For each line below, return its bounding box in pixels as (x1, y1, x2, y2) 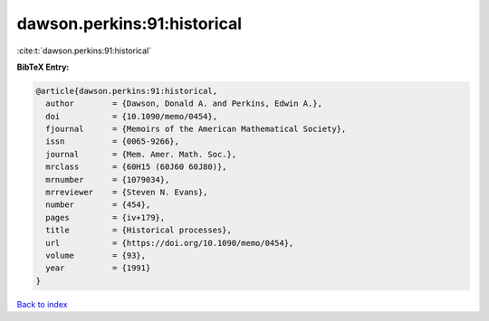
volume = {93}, (45, 250, 147, 260)
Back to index (16, 298, 68, 309)
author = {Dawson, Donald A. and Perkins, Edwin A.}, (45, 99, 323, 109)
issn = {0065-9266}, (45, 137, 180, 146)
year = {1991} (45, 263, 151, 273)
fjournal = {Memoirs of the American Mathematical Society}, (45, 124, 347, 135)
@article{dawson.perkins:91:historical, (35, 86, 217, 96)
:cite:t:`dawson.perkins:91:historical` (16, 45, 152, 56)
